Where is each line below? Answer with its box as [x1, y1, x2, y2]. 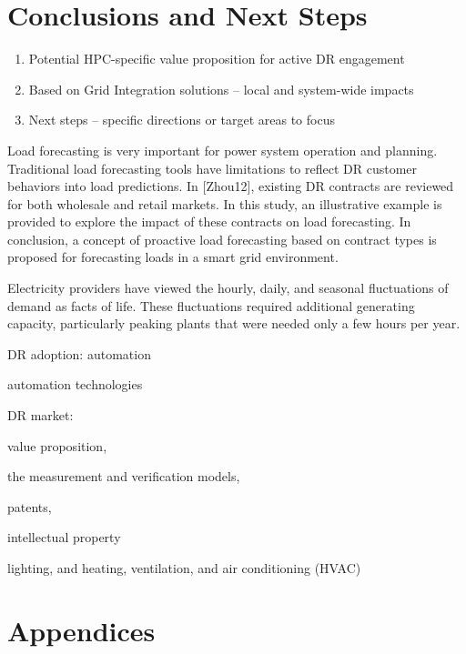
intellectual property [7, 528, 121, 547]
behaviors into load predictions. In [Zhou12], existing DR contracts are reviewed [7, 176, 454, 196]
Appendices [7, 611, 156, 649]
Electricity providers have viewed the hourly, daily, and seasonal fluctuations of [7, 278, 449, 297]
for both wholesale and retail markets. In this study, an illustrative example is [7, 194, 442, 213]
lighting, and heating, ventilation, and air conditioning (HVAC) [7, 558, 361, 577]
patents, [7, 497, 52, 516]
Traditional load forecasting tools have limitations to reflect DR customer [7, 158, 418, 177]
